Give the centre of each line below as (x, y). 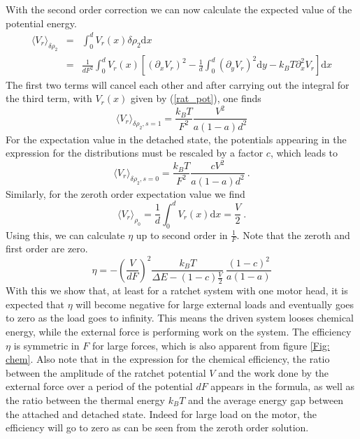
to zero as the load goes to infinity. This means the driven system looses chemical (180, 318)
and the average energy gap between (266, 400)
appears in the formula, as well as (282, 386)
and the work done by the (274, 372)
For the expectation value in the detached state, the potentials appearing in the (176, 139)
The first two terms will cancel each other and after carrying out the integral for (178, 84)
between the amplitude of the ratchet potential (106, 372)
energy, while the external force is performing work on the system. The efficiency (179, 332)
